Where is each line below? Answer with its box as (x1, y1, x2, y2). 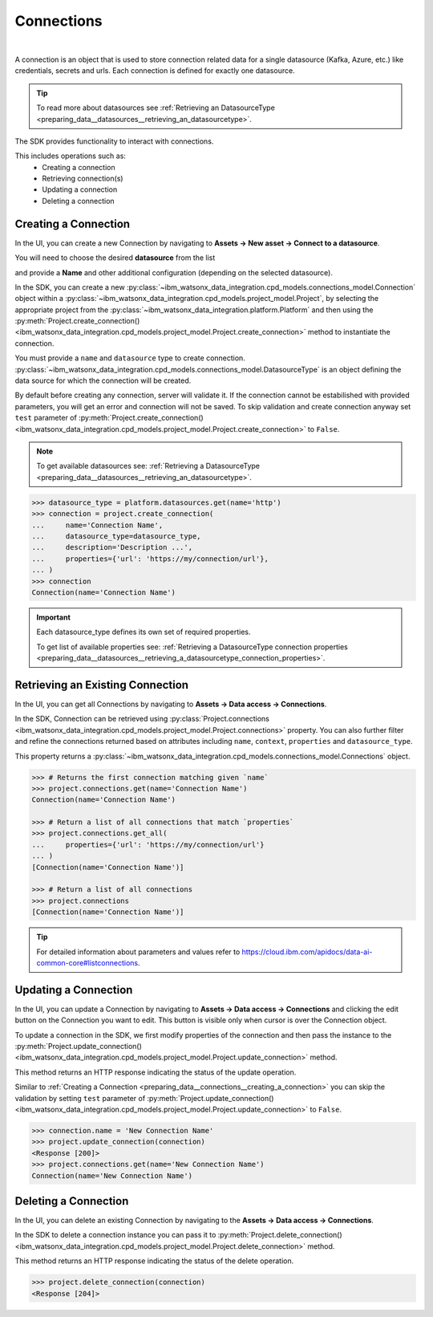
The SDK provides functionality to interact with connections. (14, 136, 214, 146)
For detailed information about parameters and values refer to (36, 947, 241, 957)
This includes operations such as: (14, 151, 126, 161)
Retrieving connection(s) (42, 173, 123, 184)
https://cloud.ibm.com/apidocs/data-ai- (241, 947, 373, 957)
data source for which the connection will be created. (14, 376, 192, 385)
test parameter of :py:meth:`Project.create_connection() (14, 413, 204, 423)
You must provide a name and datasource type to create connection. (14, 353, 246, 363)
